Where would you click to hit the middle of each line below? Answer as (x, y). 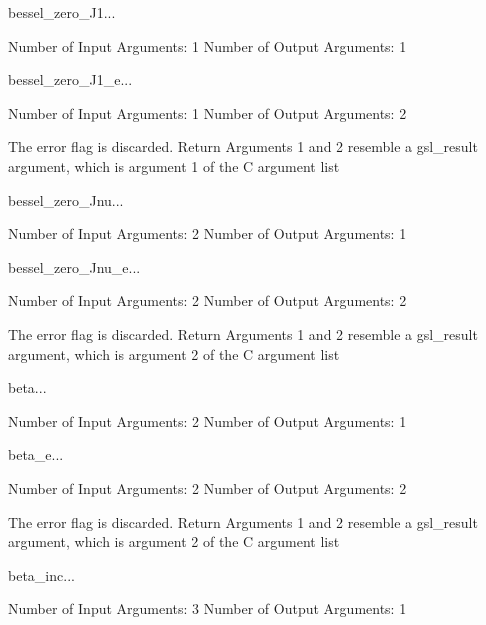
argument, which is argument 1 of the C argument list (174, 165)
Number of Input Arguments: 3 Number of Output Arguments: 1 (207, 608)
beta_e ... (36, 454)
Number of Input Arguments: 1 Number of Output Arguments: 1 (207, 45)
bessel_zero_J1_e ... (70, 79)
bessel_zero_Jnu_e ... (74, 266)
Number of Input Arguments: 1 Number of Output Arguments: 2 (207, 112)
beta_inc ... (41, 574)
